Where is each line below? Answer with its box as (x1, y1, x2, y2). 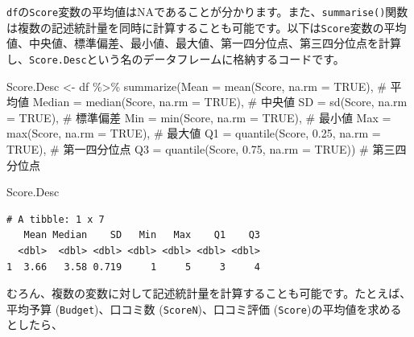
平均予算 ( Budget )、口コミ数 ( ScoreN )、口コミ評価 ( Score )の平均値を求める (6, 300, 402, 317)
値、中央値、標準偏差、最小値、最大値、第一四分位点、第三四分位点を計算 (6, 35, 401, 51)
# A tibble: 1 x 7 (6, 213, 105, 225)
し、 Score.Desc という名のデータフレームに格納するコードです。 (6, 50, 345, 67)
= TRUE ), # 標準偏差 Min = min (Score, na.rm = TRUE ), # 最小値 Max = (6, 109, 391, 125)
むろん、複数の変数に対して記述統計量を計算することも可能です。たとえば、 (6, 285, 412, 302)
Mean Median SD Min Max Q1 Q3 (23, 229, 260, 241)
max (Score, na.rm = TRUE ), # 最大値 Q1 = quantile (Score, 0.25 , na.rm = (6, 125, 381, 142)
